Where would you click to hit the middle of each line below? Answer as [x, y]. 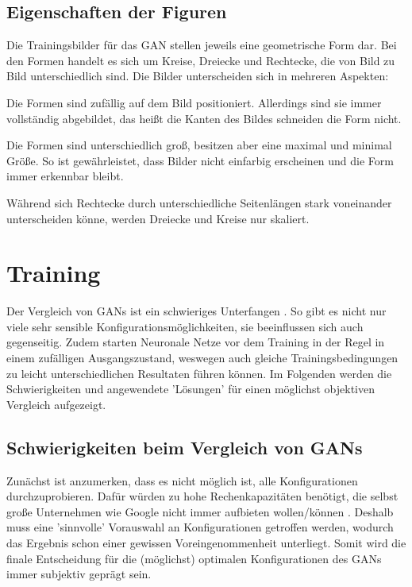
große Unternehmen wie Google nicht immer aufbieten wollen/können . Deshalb [200, 511]
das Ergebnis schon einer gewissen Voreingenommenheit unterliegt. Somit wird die [206, 543]
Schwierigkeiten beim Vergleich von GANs [185, 447]
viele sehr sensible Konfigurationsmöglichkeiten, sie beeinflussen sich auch [185, 326]
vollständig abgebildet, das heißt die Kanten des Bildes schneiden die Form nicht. [204, 118]
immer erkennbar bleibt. [65, 176]
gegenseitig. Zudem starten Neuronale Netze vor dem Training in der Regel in [196, 342]
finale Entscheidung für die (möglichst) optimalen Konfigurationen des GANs [194, 558]
